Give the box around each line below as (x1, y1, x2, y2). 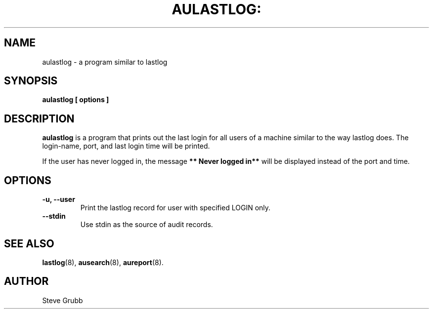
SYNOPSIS (4, 75, 58, 87)
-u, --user (42, 195, 75, 204)
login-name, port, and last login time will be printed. (42, 142, 210, 151)
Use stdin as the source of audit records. (80, 220, 213, 229)
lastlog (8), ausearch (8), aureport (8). (42, 258, 164, 267)
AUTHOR (4, 275, 49, 288)
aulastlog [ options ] (42, 95, 109, 104)
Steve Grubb (42, 296, 83, 305)
